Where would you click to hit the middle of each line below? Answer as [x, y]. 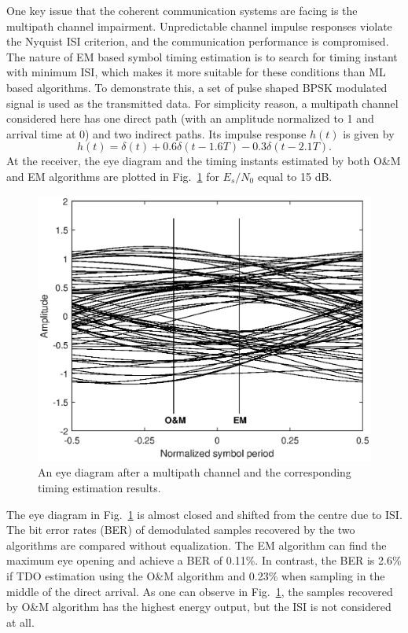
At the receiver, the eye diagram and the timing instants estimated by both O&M [204, 161]
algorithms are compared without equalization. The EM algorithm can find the [197, 545]
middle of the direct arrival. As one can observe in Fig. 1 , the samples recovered [200, 591]
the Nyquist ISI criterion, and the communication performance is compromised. [198, 41]
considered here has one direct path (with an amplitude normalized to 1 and [190, 118]
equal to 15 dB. [295, 176]
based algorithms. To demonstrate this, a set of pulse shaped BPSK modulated [197, 87]
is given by [369, 133]
